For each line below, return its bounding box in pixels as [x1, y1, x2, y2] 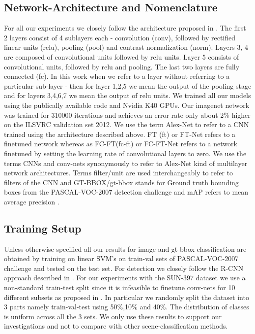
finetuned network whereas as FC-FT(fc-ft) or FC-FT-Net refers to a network [4, 138, 237, 149]
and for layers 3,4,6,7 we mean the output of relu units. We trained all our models [4, 90, 251, 100]
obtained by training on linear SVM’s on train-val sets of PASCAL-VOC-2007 [4, 253, 239, 264]
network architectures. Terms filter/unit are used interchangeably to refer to [4, 167, 233, 178]
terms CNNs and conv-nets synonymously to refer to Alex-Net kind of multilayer [4, 158, 248, 168]
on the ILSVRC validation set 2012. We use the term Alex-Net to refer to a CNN [4, 119, 249, 130]
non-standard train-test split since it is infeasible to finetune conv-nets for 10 [4, 282, 235, 293]
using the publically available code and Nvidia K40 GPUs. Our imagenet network [4, 100, 250, 110]
